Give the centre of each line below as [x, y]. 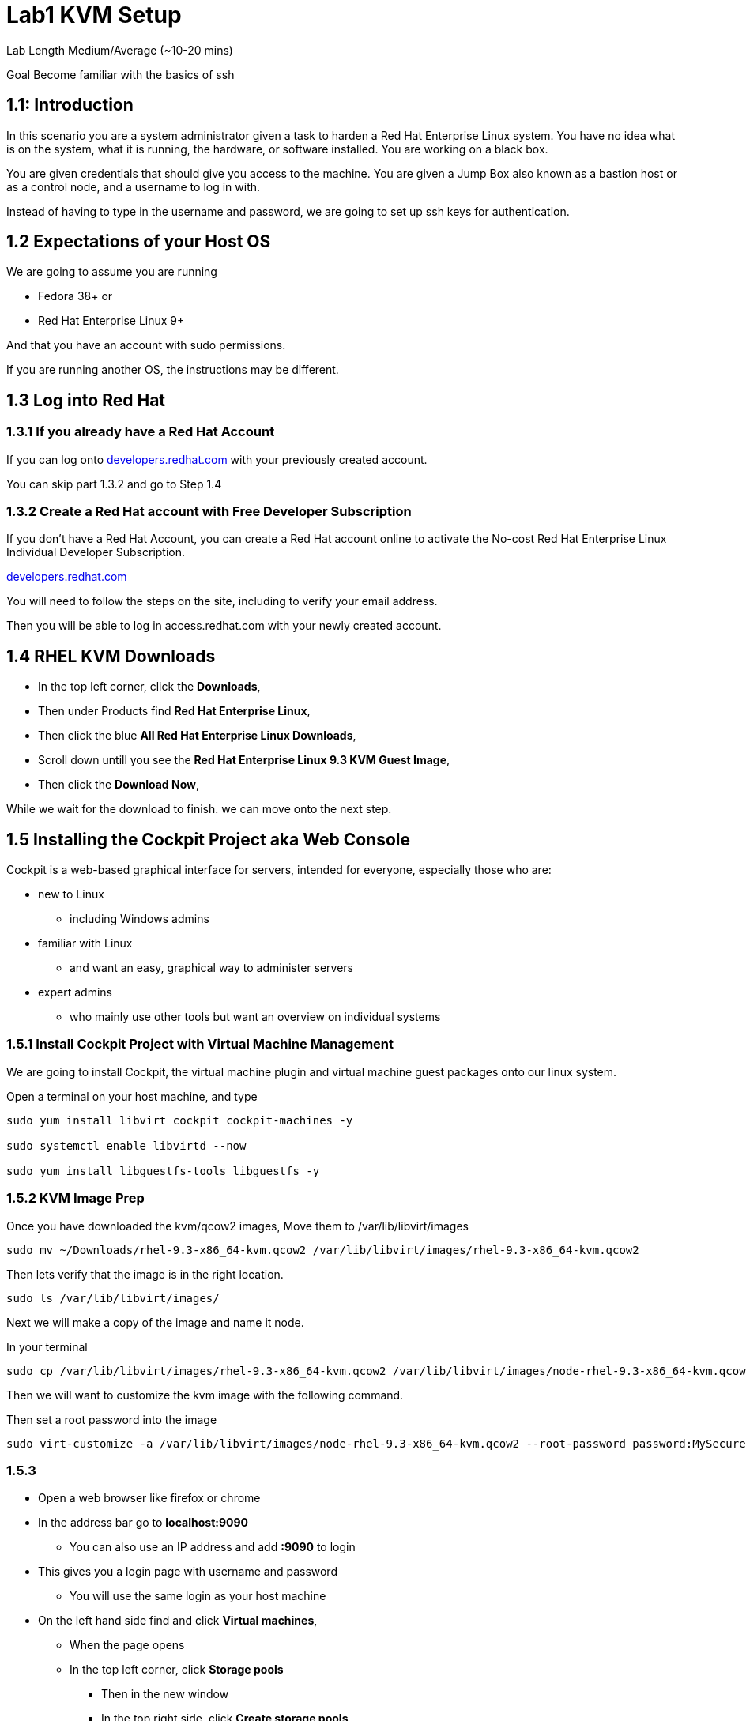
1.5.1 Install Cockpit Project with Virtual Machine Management [200, 1044]
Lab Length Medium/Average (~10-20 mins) [120, 50]
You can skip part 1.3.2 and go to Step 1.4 [114, 484]
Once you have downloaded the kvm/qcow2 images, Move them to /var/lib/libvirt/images [237, 1226]
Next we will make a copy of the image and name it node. [155, 1322]
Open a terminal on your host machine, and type [132, 1096]
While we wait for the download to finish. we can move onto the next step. [199, 809]
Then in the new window [165, 1694]
